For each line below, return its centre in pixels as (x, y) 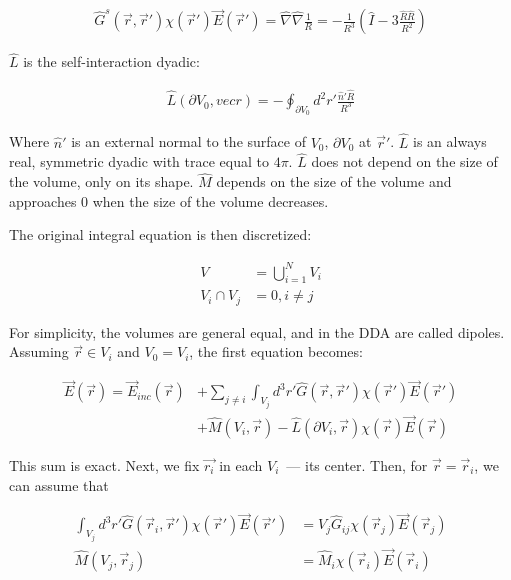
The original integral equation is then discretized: (160, 234)
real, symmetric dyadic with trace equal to (139, 161)
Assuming (39, 351)
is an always (450, 141)
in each (241, 464)
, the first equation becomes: (276, 351)
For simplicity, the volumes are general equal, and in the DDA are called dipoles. (257, 331)
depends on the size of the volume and (334, 181)
